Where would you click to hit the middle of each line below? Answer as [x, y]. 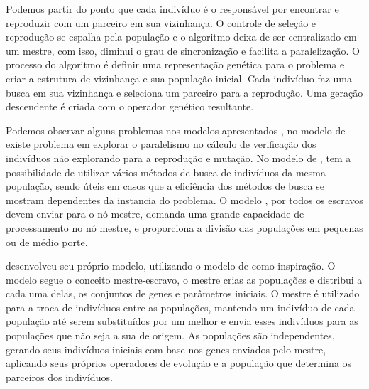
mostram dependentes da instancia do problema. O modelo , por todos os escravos [184, 199]
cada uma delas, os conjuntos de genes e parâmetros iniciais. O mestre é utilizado [183, 293]
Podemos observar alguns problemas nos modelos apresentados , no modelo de [176, 130]
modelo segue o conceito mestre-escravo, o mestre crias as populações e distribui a [184, 279]
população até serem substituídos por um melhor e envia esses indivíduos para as [182, 321]
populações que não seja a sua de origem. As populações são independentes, [170, 335]
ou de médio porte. [47, 241]
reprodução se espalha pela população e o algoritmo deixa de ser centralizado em [181, 37]
